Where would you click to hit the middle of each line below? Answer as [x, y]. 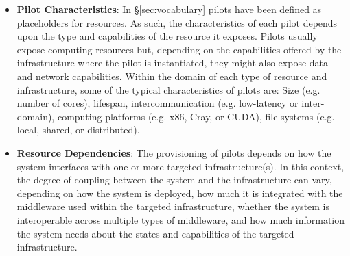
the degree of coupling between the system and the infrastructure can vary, [174, 180]
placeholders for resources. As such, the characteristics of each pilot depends [177, 22]
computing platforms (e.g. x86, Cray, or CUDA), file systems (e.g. [196, 116]
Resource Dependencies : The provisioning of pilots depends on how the [174, 152]
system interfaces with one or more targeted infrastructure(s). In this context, [180, 166]
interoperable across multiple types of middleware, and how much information [181, 219]
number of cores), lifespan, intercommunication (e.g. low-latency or [157, 103]
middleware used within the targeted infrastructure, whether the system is [173, 206]
